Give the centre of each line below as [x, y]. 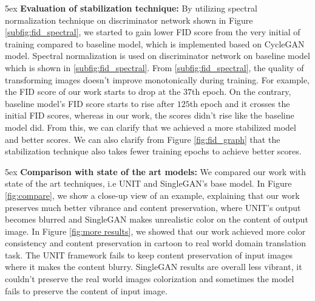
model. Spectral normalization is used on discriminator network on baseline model [157, 56]
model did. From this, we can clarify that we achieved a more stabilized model [151, 127]
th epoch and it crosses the [240, 103]
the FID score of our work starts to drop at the [93, 92]
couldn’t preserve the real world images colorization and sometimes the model [150, 279]
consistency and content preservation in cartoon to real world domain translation [156, 243]
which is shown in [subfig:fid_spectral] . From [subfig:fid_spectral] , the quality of [154, 67]
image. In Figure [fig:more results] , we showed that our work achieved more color [155, 231]
